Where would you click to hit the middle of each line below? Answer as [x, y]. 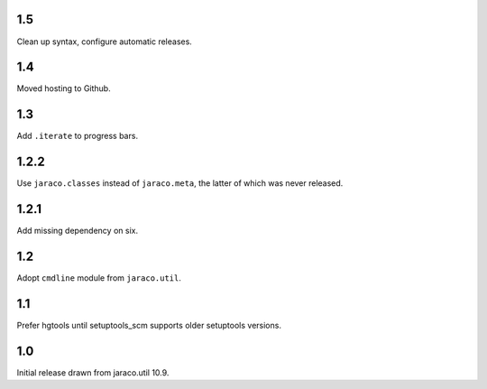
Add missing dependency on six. [78, 231]
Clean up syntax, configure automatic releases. [105, 42]
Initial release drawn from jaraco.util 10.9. [93, 372]
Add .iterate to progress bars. [78, 136]
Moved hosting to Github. [64, 88]
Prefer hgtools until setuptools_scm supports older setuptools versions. [149, 325]
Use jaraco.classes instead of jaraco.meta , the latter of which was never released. [180, 183]
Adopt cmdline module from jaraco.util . [99, 278]
